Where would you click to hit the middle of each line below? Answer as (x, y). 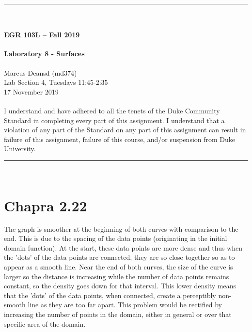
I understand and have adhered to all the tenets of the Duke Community (112, 110)
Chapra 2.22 (46, 205)
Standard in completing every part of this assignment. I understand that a (114, 120)
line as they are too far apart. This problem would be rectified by (125, 305)
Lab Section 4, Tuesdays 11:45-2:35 (56, 82)
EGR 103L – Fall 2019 (42, 35)
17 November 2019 (31, 91)
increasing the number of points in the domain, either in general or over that (118, 314)
